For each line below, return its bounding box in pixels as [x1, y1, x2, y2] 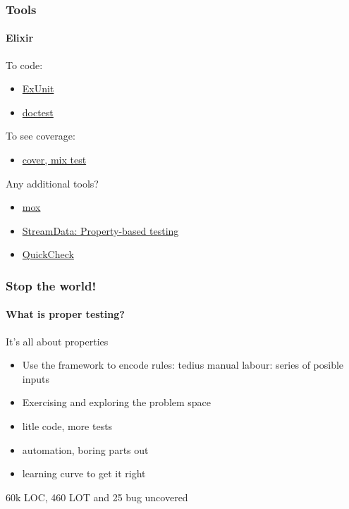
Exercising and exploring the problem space [22, 395, 212, 410]
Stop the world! [6, 276, 97, 294]
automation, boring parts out [22, 442, 149, 457]
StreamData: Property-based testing [22, 223, 179, 238]
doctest [22, 104, 54, 119]
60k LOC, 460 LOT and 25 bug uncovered [6, 489, 188, 504]
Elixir [6, 30, 34, 45]
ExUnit [22, 81, 54, 96]
